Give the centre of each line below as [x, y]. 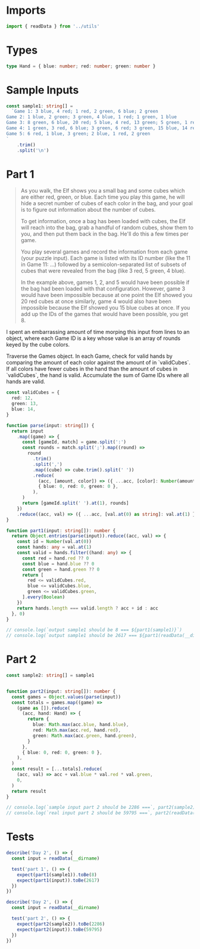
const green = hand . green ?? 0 [61, 569]
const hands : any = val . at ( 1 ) [54, 547]
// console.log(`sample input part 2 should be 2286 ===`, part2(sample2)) [102, 808]
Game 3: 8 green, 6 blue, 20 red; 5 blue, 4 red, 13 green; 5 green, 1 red [102, 123]
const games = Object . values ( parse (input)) [66, 697]
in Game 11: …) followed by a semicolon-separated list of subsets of [104, 265]
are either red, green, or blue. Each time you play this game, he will [103, 197]
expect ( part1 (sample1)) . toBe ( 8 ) [57, 874]
